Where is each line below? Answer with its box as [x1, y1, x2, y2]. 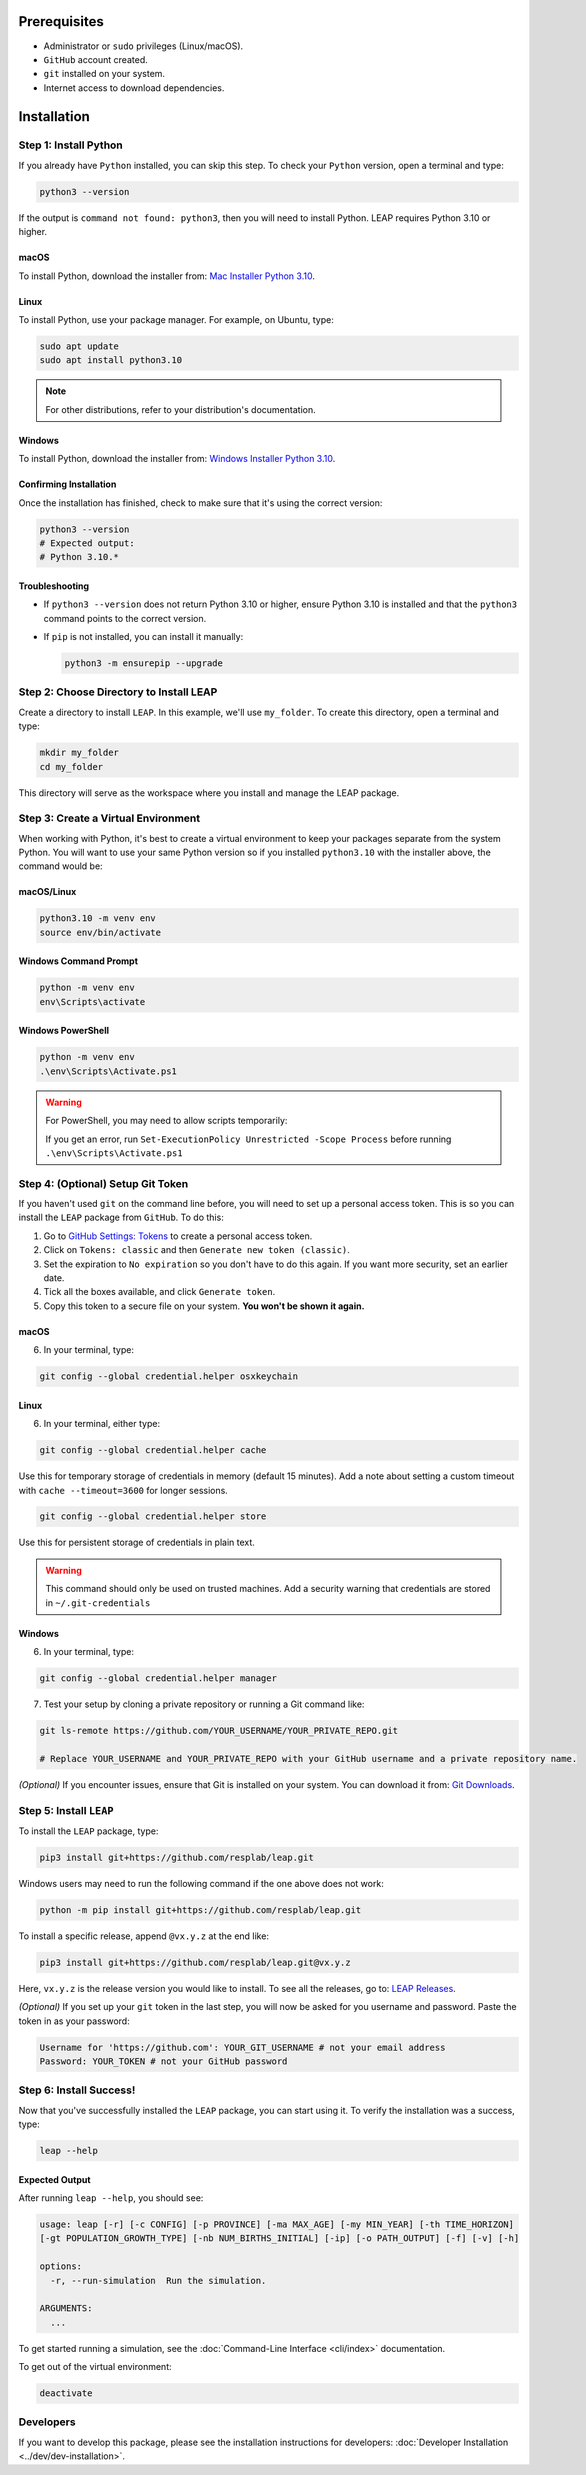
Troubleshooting [18, 580, 90, 592]
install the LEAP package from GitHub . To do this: [18, 1211, 224, 1224]
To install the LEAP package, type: [18, 1825, 159, 1837]
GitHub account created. [43, 53, 149, 65]
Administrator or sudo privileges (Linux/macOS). [43, 40, 244, 52]
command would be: [18, 860, 104, 872]
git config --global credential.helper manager [39, 1673, 277, 1684]
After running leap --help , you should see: [18, 2192, 204, 2204]
